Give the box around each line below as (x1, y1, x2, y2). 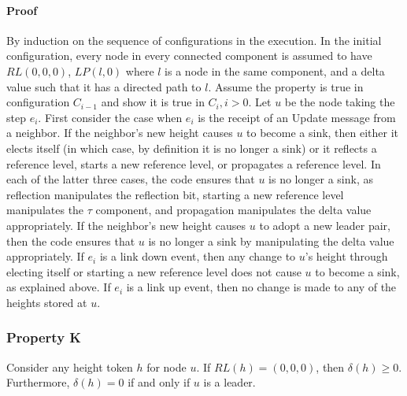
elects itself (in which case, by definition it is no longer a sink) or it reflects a (6, 139, 377, 156)
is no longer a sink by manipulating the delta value (148, 232, 394, 249)
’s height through (305, 248, 388, 265)
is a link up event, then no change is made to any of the (126, 279, 397, 295)
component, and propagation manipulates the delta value (95, 202, 372, 218)
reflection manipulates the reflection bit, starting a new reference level (6, 186, 344, 202)
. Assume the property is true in (208, 78, 364, 94)
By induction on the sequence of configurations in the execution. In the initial (6, 31, 382, 48)
